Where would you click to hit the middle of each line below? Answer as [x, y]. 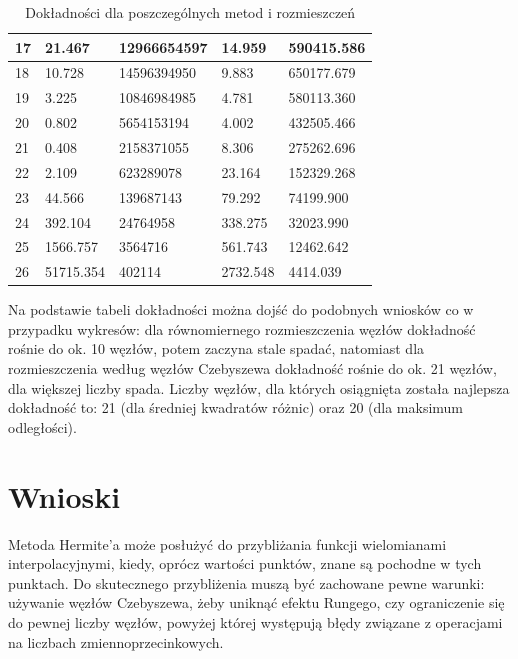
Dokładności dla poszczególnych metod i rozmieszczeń [190, 12]
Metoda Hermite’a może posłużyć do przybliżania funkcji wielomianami [227, 543]
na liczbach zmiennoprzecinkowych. [116, 641]
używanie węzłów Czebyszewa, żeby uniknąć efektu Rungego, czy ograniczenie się [256, 602]
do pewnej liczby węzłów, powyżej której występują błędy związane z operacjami [255, 621]
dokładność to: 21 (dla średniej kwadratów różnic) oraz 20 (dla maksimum [236, 407]
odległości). [42, 426]
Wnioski [64, 495]
